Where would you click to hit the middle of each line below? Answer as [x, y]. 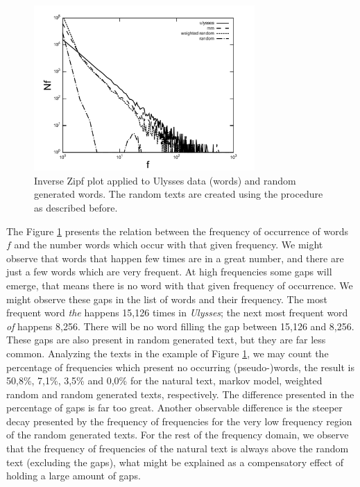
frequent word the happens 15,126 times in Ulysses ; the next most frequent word [177, 313]
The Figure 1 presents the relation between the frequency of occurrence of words [178, 231]
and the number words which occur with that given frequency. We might [169, 245]
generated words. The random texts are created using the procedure [179, 194]
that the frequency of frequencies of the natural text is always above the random [178, 448]
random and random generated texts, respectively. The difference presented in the [180, 394]
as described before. [76, 207]
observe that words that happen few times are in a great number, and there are [175, 258]
